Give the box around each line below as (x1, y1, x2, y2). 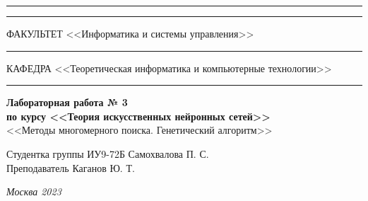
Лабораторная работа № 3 (6, 95, 128, 110)
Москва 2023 (6, 184, 61, 199)
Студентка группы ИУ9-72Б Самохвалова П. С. (6, 146, 209, 161)
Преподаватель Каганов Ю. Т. (6, 160, 135, 175)
